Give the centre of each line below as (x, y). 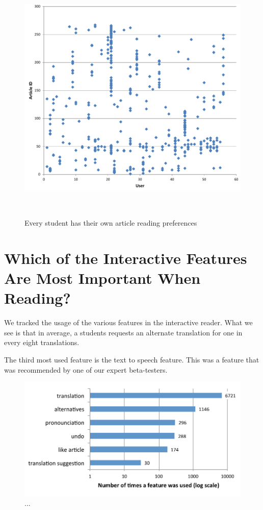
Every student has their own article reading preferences (111, 223)
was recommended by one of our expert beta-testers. (86, 369)
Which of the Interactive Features (126, 258)
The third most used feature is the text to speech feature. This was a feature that (132, 359)
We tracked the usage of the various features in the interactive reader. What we (128, 322)
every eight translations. (42, 342)
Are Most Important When (102, 278)
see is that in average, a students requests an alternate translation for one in (123, 332)
